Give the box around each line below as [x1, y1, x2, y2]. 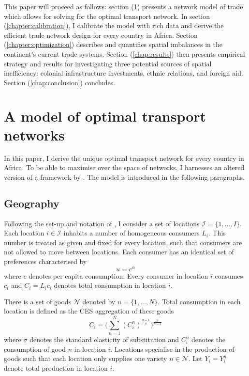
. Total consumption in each [158, 296, 241, 306]
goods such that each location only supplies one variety [4, 353, 167, 363]
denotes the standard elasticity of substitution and [29, 334, 179, 345]
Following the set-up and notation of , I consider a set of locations [4, 218, 200, 228]
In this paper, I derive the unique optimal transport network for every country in [4, 153, 244, 163]
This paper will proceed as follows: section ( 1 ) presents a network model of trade [4, 1, 243, 11]
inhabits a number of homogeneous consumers [63, 228, 200, 238]
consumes [215, 270, 243, 281]
